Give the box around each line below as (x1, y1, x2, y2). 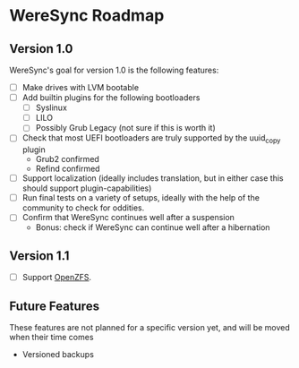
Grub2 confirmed (35, 154, 100, 165)
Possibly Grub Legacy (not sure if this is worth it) (35, 123, 217, 133)
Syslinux (35, 102, 67, 113)
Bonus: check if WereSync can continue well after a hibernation (35, 222, 270, 233)
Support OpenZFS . (21, 272, 92, 283)
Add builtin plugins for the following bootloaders (21, 92, 201, 103)
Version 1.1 (9, 248, 70, 263)
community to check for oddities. (21, 202, 145, 213)
